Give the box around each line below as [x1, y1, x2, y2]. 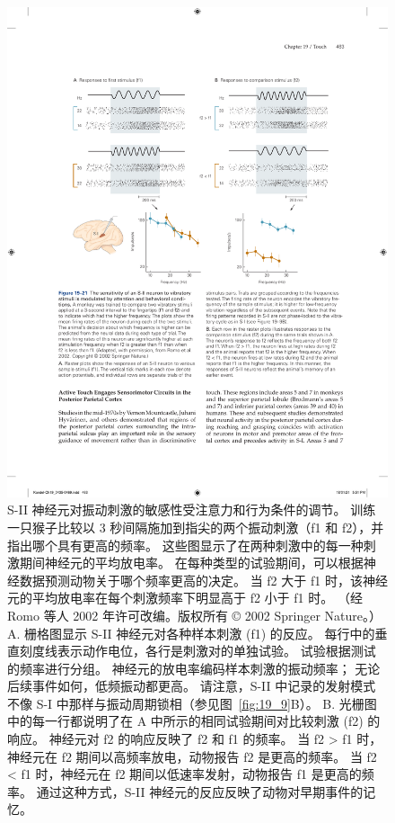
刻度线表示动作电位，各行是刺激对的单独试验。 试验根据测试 [19, 641, 376, 660]
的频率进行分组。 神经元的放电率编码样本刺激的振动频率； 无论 [7, 658, 381, 677]
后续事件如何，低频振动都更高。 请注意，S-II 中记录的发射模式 [7, 676, 376, 695]
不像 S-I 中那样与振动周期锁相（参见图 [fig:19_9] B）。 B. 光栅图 [7, 693, 377, 712]
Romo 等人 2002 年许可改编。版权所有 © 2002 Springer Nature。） [7, 605, 382, 624]
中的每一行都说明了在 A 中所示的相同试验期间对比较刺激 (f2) [7, 711, 364, 730]
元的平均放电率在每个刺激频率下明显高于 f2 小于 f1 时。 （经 [7, 588, 363, 607]
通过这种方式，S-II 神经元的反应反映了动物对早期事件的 [36, 782, 364, 801]
